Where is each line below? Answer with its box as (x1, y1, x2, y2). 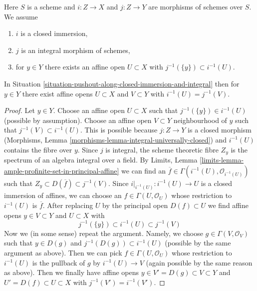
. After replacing (42, 200, 93, 210)
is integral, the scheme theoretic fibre (105, 144, 219, 154)
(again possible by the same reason (146, 257, 253, 267)
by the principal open (102, 200, 168, 210)
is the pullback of (32, 257, 85, 267)
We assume (4, 11, 38, 21)
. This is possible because (80, 124, 158, 135)
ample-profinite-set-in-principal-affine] (4, 165, 119, 175)
